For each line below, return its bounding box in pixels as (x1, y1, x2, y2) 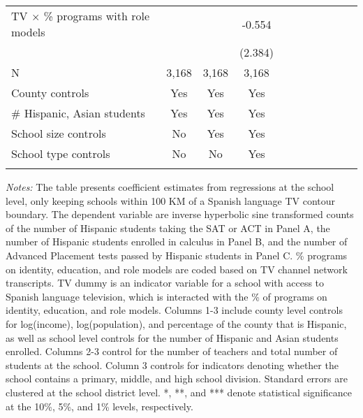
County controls (11, 85, 89, 101)
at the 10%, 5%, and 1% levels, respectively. (6, 398, 193, 413)
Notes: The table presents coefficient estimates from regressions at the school (6, 180, 334, 194)
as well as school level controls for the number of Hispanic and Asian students (6, 330, 339, 345)
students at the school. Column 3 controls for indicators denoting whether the (6, 357, 339, 372)
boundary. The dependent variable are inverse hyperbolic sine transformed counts (6, 207, 354, 222)
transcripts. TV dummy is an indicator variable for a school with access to (6, 275, 325, 290)
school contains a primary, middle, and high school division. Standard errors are (6, 371, 348, 386)
